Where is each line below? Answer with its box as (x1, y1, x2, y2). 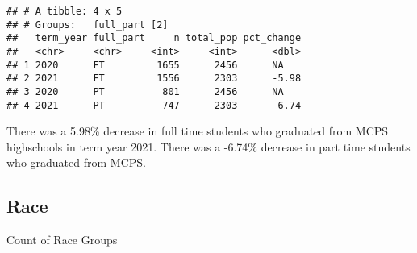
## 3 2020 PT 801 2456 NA (6, 85, 284, 97)
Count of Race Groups (6, 231, 118, 248)
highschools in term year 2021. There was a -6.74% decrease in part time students (6, 138, 411, 155)
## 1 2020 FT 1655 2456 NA (6, 59, 284, 71)
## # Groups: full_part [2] (6, 19, 169, 31)
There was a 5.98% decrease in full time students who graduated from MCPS (6, 122, 389, 139)
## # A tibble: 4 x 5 (6, 6, 123, 17)
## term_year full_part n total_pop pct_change (6, 32, 302, 44)
